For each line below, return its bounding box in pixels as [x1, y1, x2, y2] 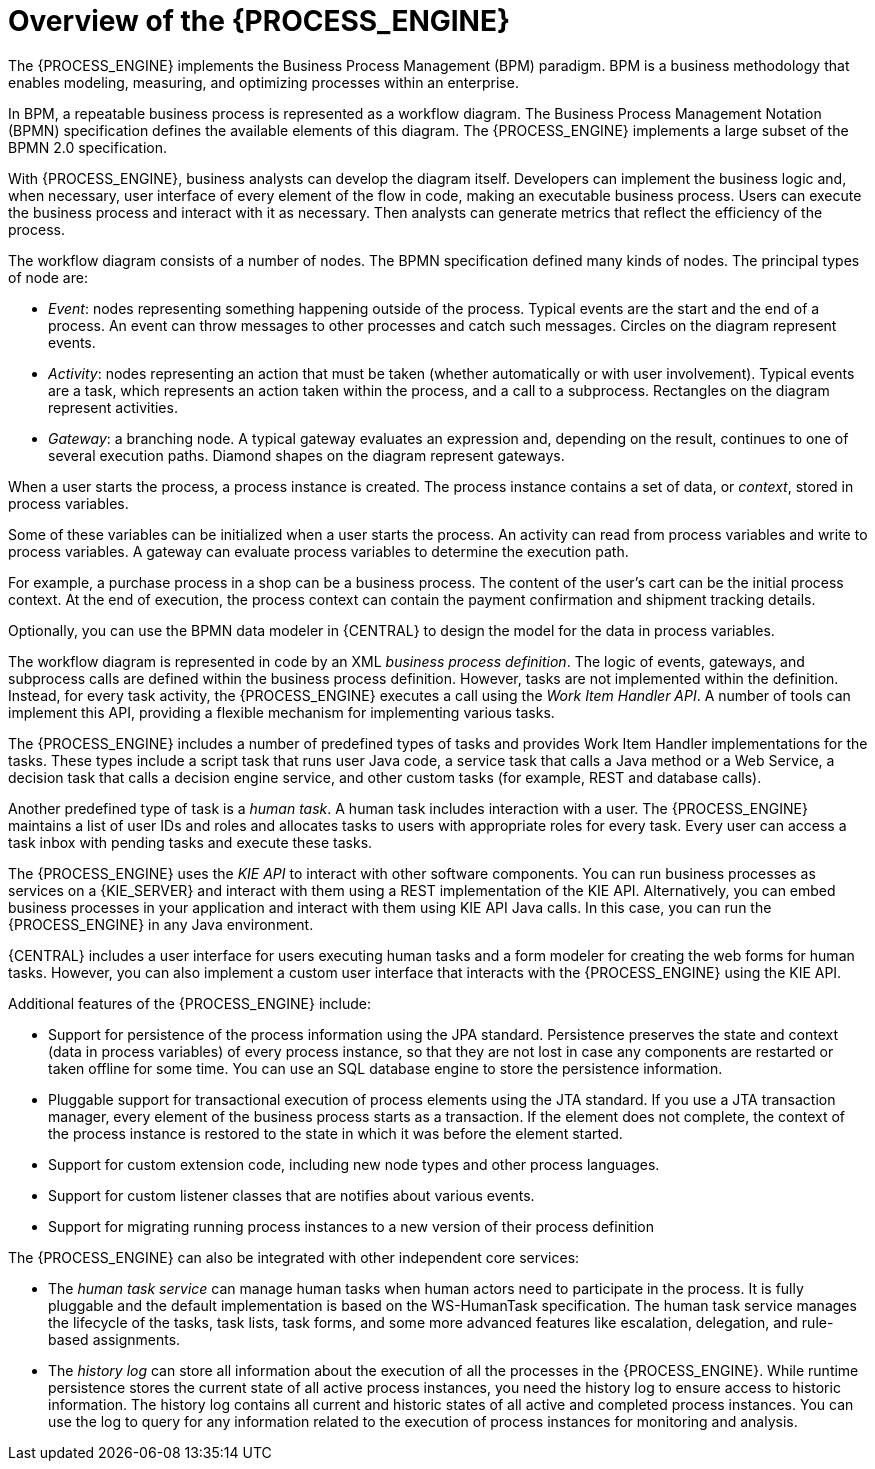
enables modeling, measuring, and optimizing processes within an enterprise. [8, 73, 519, 91]
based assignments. [48, 1330, 181, 1348]
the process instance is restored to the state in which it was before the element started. [48, 1124, 623, 1142]
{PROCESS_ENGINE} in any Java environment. [8, 915, 314, 933]
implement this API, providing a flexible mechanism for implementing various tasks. [8, 703, 555, 721]
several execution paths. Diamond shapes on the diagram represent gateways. [48, 446, 565, 464]
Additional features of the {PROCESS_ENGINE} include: [8, 994, 372, 1012]
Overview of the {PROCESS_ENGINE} [8, 4, 511, 38]
